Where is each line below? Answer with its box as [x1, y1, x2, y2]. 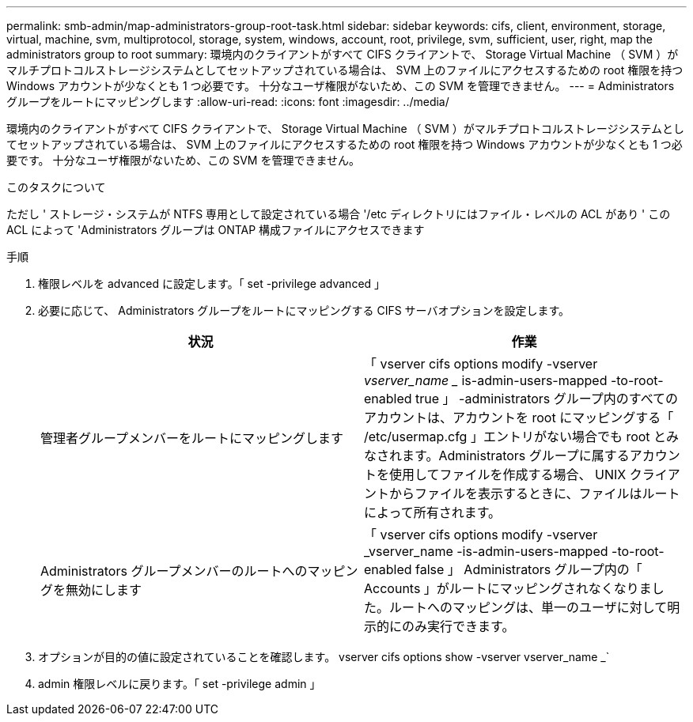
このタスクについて [6, 180, 106, 194]
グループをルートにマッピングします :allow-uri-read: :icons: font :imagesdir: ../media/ [6, 95, 449, 108]
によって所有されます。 [364, 505, 502, 520]
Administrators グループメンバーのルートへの [40, 563, 308, 579]
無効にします [66, 582, 142, 598]
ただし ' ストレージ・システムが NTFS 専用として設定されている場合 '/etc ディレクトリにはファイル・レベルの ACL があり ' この [6, 207, 671, 221]
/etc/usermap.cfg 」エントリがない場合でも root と [364, 429, 667, 444]
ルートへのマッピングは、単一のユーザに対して [389, 599, 668, 615]
